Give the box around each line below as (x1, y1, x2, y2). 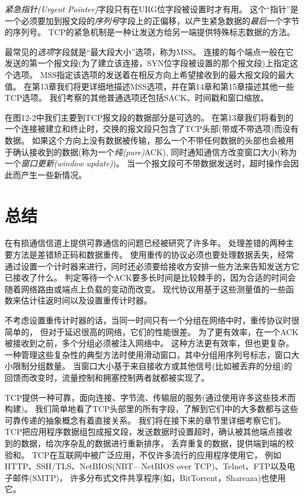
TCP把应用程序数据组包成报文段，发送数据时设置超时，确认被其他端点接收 (5, 425, 292, 438)
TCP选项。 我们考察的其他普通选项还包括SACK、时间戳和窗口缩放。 (5, 91, 269, 104)
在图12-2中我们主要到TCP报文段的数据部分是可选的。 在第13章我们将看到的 (5, 111, 294, 123)
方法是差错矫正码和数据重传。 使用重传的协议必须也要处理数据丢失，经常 (12, 248, 294, 261)
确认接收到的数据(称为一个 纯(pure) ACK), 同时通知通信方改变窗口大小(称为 (12, 145, 297, 158)
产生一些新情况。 (20, 168, 87, 180)
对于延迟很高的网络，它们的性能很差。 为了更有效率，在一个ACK (48, 325, 299, 337)
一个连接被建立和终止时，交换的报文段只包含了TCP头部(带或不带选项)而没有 (5, 122, 299, 135)
